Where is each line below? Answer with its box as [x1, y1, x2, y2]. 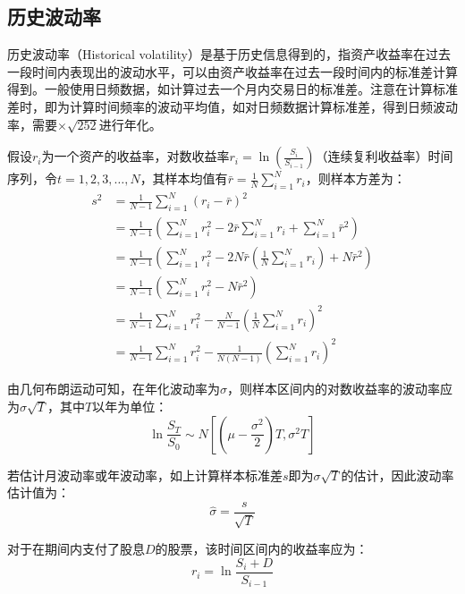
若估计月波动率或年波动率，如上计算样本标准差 [7, 465, 283, 484]
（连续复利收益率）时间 [315, 147, 453, 165]
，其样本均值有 [139, 169, 228, 188]
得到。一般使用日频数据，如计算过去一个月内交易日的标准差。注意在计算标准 [7, 80, 458, 98]
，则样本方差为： [305, 169, 406, 188]
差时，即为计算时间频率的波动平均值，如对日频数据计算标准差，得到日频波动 [7, 97, 458, 115]
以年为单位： [92, 397, 168, 416]
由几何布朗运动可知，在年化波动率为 [7, 379, 220, 398]
